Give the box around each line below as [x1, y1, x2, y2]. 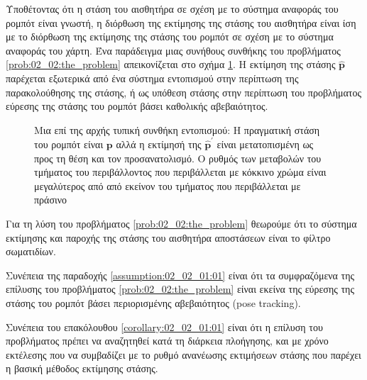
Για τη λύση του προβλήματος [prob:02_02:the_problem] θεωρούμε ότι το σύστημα [6, 216, 357, 231]
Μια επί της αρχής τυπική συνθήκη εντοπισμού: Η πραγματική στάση [34, 122, 320, 137]
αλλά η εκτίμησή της [116, 137, 202, 152]
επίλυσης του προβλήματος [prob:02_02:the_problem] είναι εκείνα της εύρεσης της [6, 281, 354, 296]
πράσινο [34, 192, 67, 207]
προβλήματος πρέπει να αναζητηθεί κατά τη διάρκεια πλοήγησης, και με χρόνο [6, 333, 329, 348]
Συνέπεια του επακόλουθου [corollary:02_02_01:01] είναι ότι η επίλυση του [6, 319, 323, 334]
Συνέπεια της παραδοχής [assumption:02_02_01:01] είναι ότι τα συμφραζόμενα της [6, 267, 355, 282]
